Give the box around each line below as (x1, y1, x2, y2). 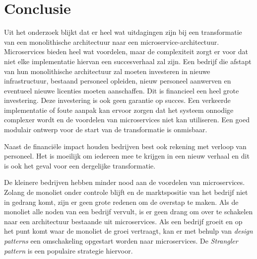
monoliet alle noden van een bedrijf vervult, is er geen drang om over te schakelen (4, 206, 253, 217)
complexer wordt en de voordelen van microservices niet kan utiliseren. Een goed (4, 114, 250, 125)
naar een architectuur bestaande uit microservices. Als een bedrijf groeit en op (4, 216, 243, 226)
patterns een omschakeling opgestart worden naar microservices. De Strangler (4, 236, 238, 246)
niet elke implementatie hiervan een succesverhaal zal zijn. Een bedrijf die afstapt (4, 56, 252, 66)
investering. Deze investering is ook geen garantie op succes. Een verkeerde (4, 95, 231, 105)
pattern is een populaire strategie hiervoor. (4, 245, 133, 256)
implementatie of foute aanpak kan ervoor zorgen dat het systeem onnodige (4, 104, 234, 115)
